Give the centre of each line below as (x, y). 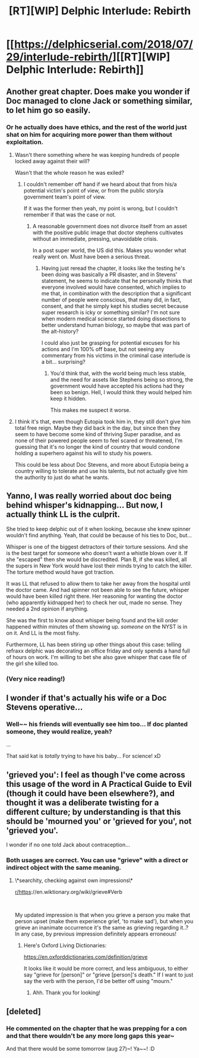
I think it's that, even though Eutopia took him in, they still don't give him (103, 421)
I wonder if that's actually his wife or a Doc (87, 698)
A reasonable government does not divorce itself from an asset (110, 226)
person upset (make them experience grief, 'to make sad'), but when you (104, 921)
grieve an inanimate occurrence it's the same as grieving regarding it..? (102, 928)
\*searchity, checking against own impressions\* (74, 880)
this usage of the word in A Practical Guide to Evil (99, 784)
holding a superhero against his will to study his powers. (83, 453)
